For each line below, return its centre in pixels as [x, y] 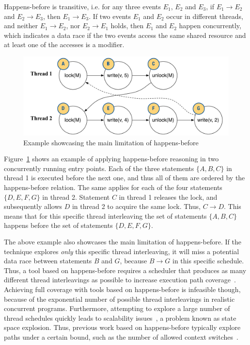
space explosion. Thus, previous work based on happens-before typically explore [122, 327]
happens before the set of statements [58, 225]
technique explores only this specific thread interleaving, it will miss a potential [122, 251]
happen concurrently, [210, 26]
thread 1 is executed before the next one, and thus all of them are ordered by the [125, 178]
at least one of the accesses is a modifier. [64, 44]
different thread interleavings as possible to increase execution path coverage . [120, 280]
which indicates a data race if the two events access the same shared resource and [125, 35]
